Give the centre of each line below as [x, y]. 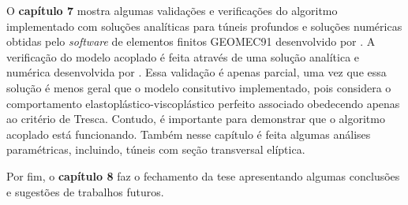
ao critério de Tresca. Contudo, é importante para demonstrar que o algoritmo [196, 119]
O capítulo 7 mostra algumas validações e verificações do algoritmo [172, 10]
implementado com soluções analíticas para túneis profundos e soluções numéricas [204, 26]
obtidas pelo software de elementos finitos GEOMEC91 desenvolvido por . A [191, 41]
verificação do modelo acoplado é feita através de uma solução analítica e [183, 56]
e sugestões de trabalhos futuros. [85, 191]
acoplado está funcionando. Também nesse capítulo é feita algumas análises [189, 134]
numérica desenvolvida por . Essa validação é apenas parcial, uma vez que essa [197, 72]
